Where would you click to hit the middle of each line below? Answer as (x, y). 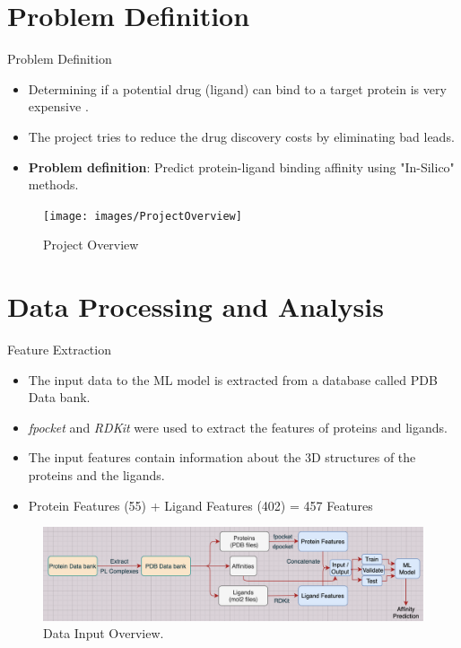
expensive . (58, 106)
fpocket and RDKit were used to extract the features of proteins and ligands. (238, 427)
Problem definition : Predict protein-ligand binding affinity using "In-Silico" (241, 166)
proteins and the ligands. (96, 475)
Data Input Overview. (104, 633)
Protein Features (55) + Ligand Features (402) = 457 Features (200, 505)
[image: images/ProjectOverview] (143, 216)
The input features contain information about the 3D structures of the (222, 457)
